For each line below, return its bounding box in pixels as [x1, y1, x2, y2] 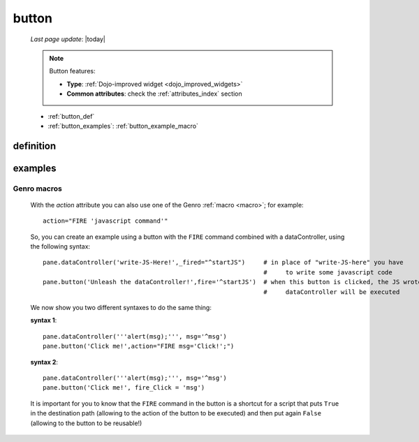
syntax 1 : [30, 316, 57, 325]
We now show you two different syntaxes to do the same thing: [30, 304, 212, 311]
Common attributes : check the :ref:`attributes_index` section [66, 89, 242, 98]
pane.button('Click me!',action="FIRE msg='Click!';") [43, 342, 235, 351]
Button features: [49, 67, 96, 75]
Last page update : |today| [30, 35, 106, 43]
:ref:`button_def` [47, 112, 95, 120]
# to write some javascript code [263, 268, 392, 276]
